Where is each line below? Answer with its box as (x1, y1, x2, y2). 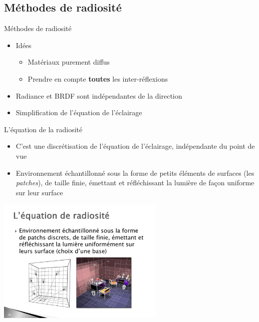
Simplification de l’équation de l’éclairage (16, 107, 142, 118)
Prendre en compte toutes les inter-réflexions (28, 73, 168, 84)
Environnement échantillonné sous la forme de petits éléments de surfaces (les (16, 167, 254, 178)
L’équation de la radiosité (4, 124, 83, 134)
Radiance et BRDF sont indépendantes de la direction (16, 90, 182, 101)
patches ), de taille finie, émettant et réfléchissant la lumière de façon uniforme (16, 177, 254, 188)
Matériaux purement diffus (28, 57, 110, 67)
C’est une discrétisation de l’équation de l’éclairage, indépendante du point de (16, 141, 255, 151)
